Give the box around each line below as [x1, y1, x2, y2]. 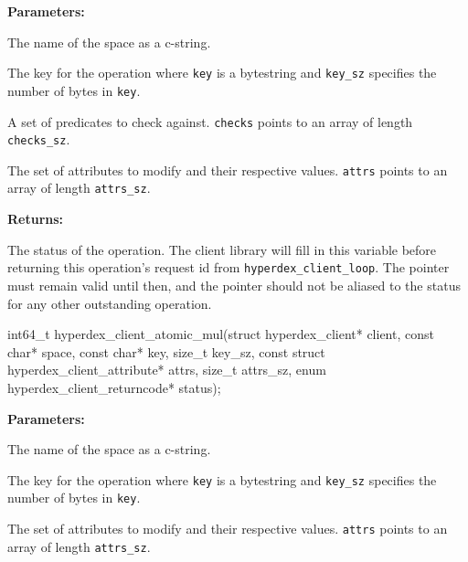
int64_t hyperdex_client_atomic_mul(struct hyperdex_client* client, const [7, 324, 434, 344]
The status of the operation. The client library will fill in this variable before [7, 239, 437, 259]
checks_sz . [7, 130, 70, 149]
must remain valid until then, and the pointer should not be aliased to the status [7, 275, 461, 294]
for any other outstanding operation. [7, 293, 212, 313]
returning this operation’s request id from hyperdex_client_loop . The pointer [7, 258, 450, 277]
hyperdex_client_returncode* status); [7, 377, 221, 397]
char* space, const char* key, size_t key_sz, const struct [7, 342, 325, 361]
